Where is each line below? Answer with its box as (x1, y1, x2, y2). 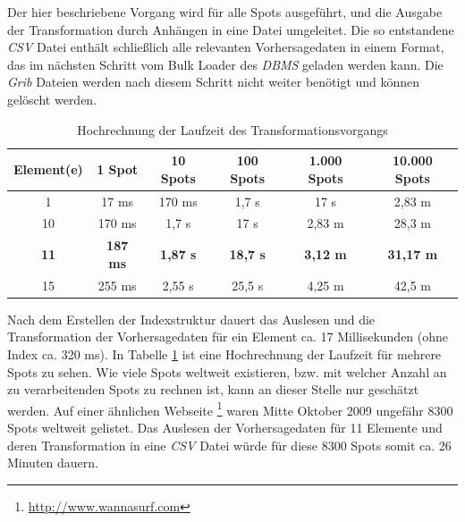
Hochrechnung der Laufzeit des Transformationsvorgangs (77, 120, 388, 139)
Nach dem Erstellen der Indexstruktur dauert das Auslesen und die (7, 309, 376, 328)
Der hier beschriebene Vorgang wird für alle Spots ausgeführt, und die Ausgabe (7, 3, 443, 21)
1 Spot (97, 159, 139, 178)
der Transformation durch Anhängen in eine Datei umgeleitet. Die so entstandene (7, 20, 454, 38)
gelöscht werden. (7, 89, 97, 108)
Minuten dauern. (7, 453, 98, 472)
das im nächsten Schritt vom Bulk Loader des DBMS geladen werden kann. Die (7, 55, 444, 73)
